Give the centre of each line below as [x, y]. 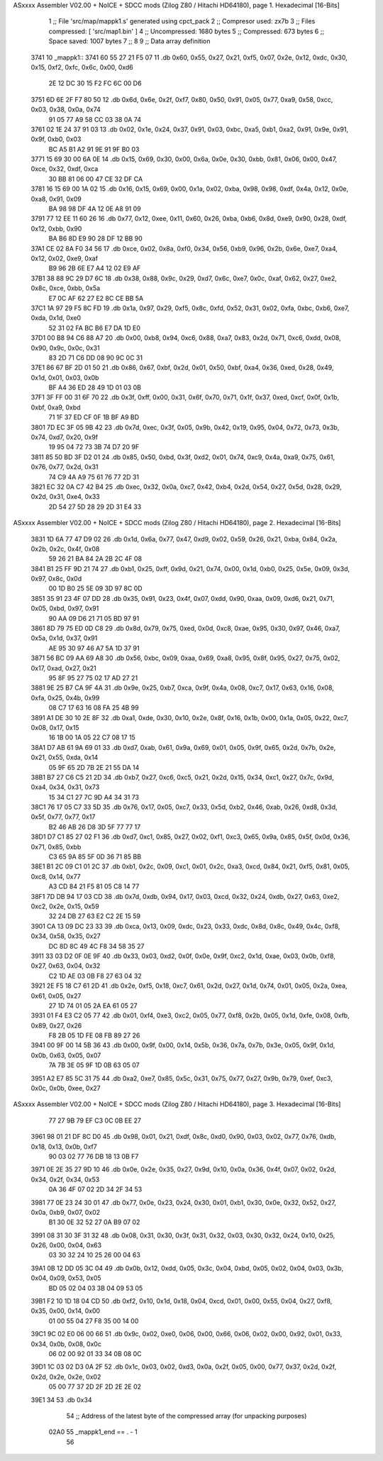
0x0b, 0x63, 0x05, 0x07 [66, 1055]
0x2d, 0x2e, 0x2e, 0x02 [66, 1377]
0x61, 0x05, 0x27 [56, 996]
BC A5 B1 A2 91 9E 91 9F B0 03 [94, 149]
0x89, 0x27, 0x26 [56, 1025]
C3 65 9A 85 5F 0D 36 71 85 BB [95, 857]
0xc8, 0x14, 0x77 [56, 876]
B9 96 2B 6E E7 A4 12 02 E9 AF [95, 268]
